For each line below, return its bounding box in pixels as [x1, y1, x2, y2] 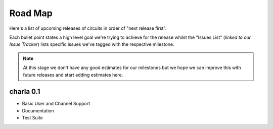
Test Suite [22, 115, 43, 121]
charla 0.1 [9, 87, 40, 96]
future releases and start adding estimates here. [23, 72, 123, 78]
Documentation [22, 107, 54, 113]
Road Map [9, 8, 53, 19]
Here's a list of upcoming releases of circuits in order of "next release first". [9, 25, 167, 31]
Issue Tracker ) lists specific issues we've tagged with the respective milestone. [9, 41, 174, 47]
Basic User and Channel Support [22, 101, 90, 107]
